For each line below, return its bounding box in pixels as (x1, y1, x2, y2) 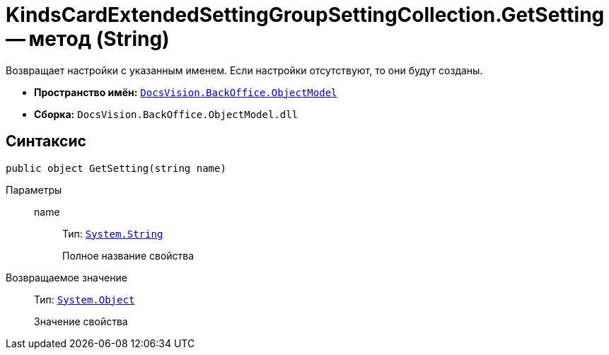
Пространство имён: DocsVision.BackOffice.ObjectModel (34, 86, 337, 98)
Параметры (6, 183, 62, 196)
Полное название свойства (62, 249, 195, 262)
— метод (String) (6, 27, 170, 51)
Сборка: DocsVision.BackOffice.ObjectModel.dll (34, 107, 298, 120)
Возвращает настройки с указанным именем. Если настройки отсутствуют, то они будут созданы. (6, 64, 483, 76)
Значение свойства (34, 315, 128, 327)
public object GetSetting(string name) (6, 162, 226, 174)
